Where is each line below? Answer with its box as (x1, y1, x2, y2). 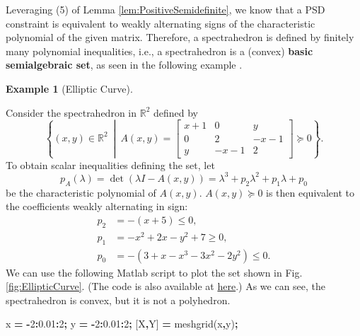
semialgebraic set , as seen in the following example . (6, 57, 243, 72)
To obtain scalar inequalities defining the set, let (6, 157, 215, 172)
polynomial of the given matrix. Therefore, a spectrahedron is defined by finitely (6, 30, 354, 45)
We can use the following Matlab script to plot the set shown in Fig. (6, 265, 303, 279)
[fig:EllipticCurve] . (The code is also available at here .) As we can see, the (6, 279, 326, 294)
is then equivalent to (266, 185, 354, 199)
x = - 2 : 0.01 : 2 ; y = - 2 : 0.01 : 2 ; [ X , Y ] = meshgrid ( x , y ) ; (6, 316, 238, 331)
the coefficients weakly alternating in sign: (6, 199, 188, 214)
